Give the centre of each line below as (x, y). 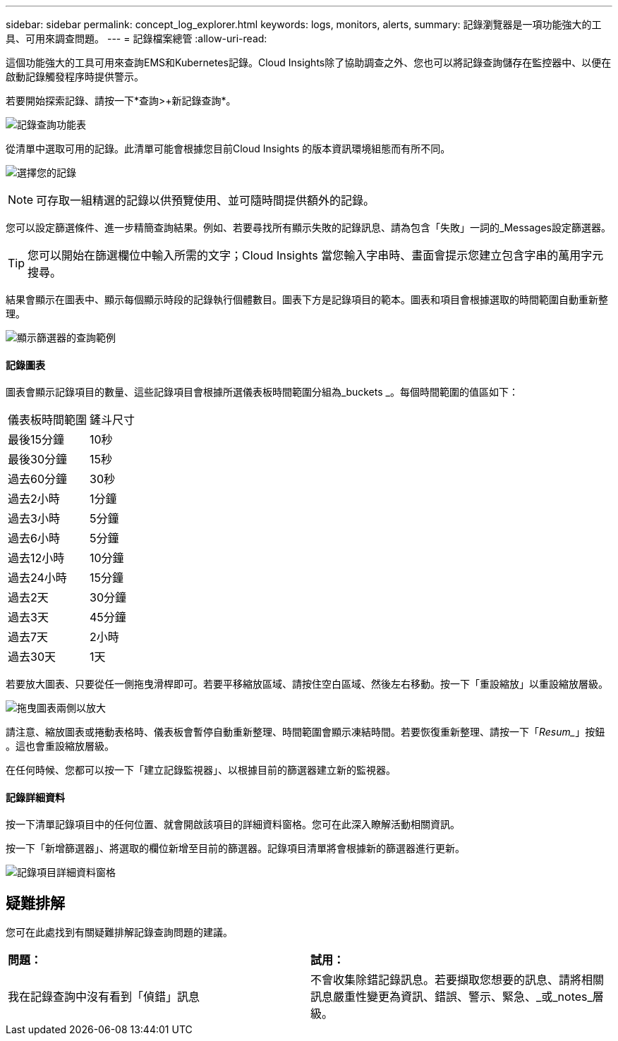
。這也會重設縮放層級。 (60, 746)
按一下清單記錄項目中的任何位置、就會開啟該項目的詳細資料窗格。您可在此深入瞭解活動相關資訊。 (233, 824)
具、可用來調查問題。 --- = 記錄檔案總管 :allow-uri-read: (137, 38)
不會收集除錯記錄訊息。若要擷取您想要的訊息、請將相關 (458, 980)
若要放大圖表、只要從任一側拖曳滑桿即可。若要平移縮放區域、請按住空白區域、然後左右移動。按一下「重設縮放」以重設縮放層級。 (307, 684)
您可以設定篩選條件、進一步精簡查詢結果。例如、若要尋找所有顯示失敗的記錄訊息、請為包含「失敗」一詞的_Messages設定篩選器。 (308, 227)
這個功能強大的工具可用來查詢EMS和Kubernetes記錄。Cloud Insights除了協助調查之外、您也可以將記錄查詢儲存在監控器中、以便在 (309, 62)
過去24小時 (37, 578)
